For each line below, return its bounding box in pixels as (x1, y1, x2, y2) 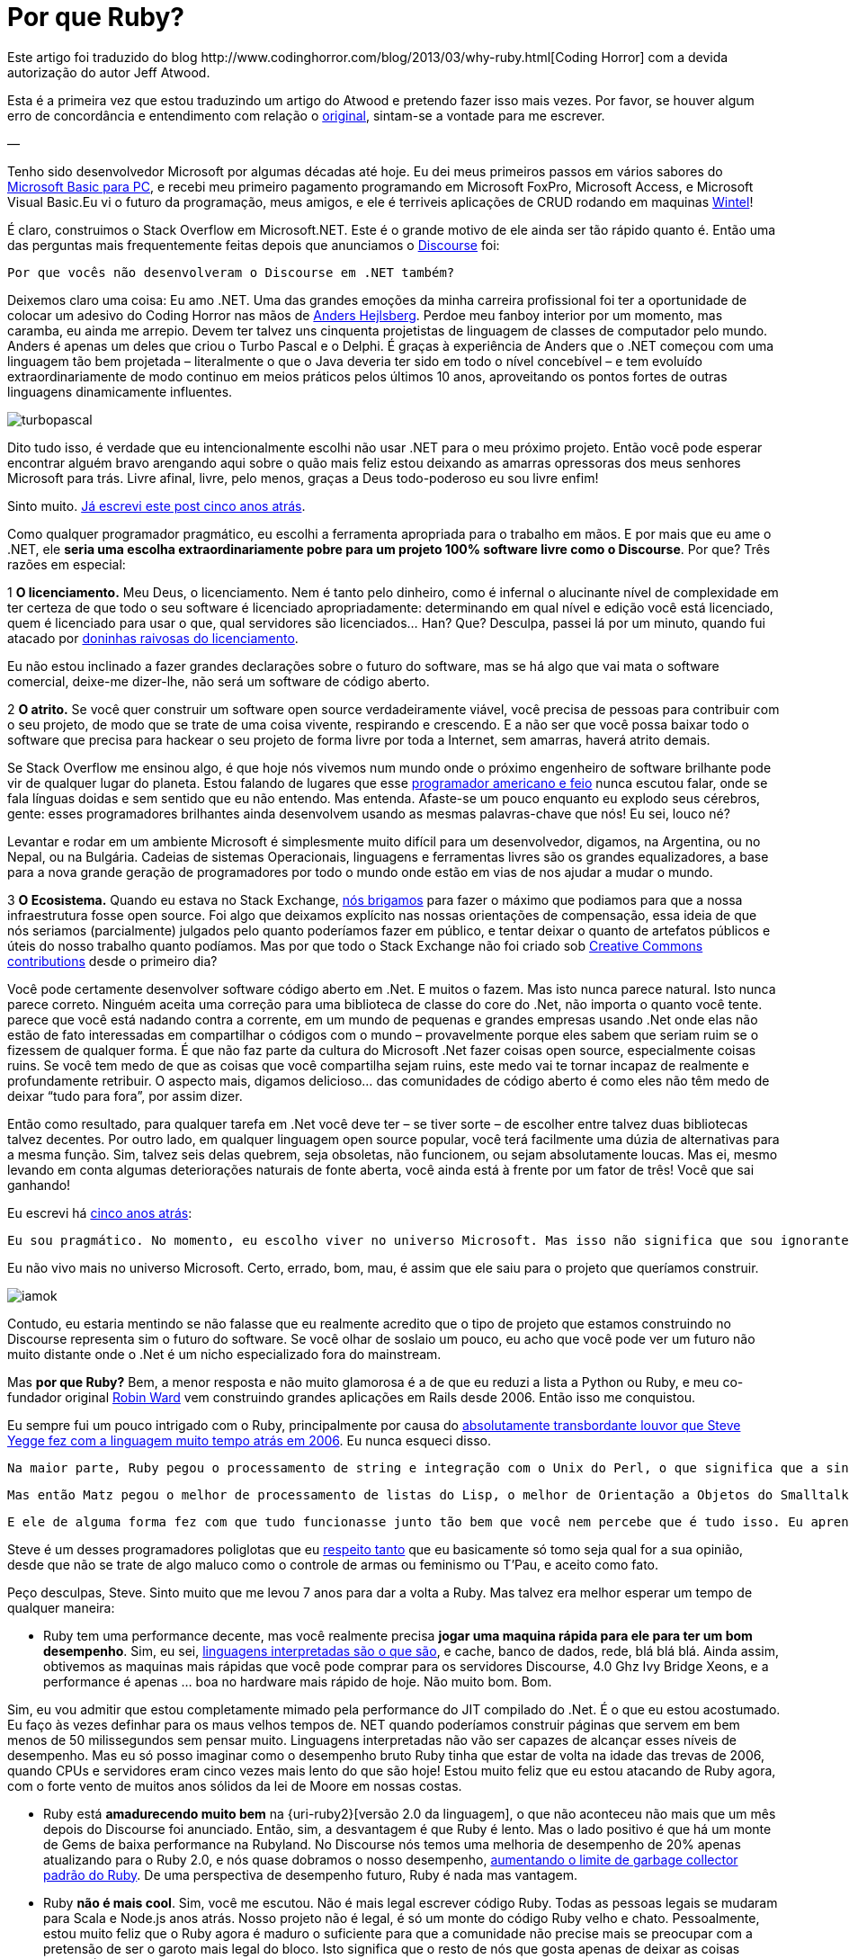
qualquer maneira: (7, 1599, 115, 1615)
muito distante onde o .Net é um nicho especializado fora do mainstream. (7, 1346, 442, 1362)
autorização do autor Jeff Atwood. (7, 64, 210, 80)
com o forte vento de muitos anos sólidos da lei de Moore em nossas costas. (7, 1777, 462, 1794)
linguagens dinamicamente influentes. (7, 383, 233, 399)
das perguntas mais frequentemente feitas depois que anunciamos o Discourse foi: (7, 237, 500, 253)
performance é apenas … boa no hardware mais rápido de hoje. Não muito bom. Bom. (43, 1673, 552, 1689)
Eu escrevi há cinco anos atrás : (7, 1204, 192, 1221)
